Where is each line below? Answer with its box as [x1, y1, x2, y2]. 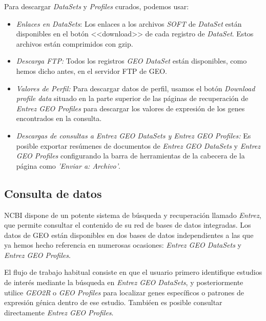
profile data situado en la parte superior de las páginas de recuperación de [16, 93, 249, 104]
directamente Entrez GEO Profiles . [4, 307, 114, 317]
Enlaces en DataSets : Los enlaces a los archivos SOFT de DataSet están [16, 18, 242, 29]
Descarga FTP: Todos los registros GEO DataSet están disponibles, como [16, 55, 247, 66]
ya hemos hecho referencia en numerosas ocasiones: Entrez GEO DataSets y [4, 239, 241, 250]
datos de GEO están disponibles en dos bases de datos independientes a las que [4, 229, 254, 240]
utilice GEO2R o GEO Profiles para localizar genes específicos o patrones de [4, 287, 244, 297]
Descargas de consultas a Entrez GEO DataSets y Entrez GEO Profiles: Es [16, 130, 251, 141]
